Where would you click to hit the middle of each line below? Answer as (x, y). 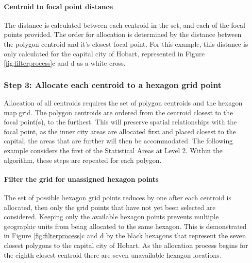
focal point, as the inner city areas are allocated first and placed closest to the (120, 131)
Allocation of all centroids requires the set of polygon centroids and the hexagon (123, 102)
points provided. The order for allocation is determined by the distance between (123, 34)
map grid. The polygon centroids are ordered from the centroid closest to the (118, 112)
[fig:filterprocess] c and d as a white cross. (65, 63)
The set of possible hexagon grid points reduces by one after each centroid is (118, 197)
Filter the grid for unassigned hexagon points (81, 179)
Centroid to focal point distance (59, 6)
